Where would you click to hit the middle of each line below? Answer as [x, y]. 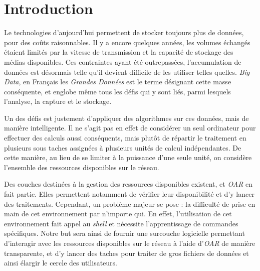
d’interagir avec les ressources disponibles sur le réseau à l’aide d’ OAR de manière [130, 243]
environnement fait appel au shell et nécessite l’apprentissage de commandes [121, 223]
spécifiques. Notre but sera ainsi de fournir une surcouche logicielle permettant [124, 233]
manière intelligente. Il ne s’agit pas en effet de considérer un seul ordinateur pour [130, 128]
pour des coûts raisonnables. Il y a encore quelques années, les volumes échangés [127, 42]
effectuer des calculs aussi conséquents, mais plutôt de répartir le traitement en [125, 138]
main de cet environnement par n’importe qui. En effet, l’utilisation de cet [118, 214]
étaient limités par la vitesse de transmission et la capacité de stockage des [119, 52]
